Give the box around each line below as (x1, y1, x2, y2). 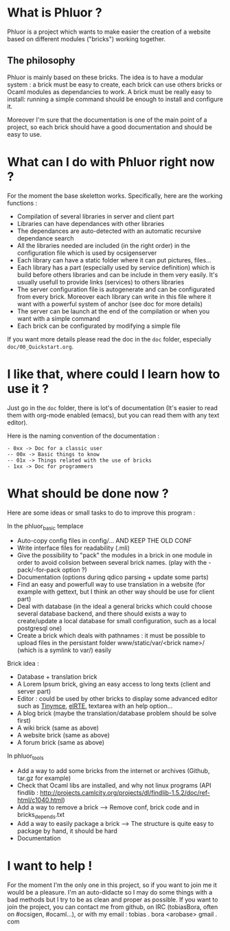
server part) (16, 687, 51, 695)
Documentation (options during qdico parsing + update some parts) (16, 573, 209, 581)
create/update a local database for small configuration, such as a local (16, 617, 216, 625)
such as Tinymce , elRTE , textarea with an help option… (16, 702, 173, 710)
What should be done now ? (7, 486, 170, 501)
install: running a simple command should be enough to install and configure (7, 95, 223, 103)
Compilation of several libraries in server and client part (16, 212, 174, 221)
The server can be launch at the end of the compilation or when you (16, 307, 210, 315)
